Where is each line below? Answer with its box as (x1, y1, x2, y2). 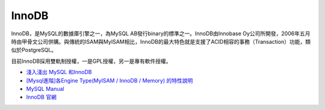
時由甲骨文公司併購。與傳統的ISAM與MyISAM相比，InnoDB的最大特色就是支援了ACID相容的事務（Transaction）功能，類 (11, 38, 311, 45)
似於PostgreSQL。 (11, 47, 57, 54)
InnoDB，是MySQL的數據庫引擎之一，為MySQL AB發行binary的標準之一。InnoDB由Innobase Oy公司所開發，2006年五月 (11, 30, 311, 37)
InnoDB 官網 (26, 93, 57, 101)
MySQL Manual (26, 85, 64, 92)
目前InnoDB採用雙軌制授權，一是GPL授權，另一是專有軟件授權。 (11, 57, 172, 65)
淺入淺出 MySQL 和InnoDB (26, 69, 93, 76)
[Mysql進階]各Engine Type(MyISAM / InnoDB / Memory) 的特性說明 (26, 77, 193, 84)
